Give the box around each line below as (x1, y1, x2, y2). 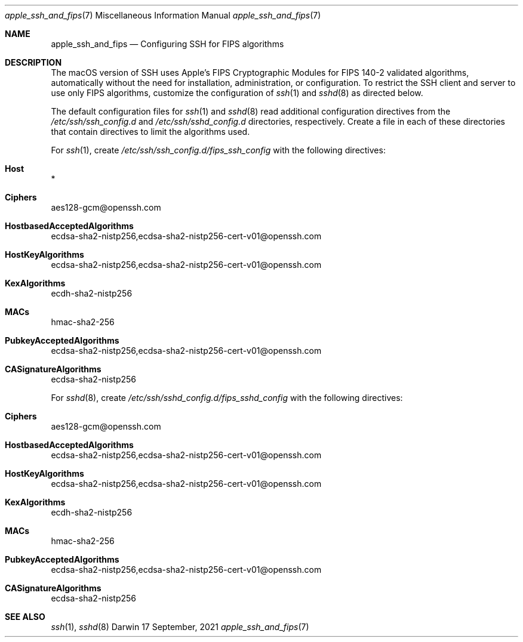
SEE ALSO (5, 612, 45, 622)
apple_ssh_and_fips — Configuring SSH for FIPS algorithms (51, 39, 284, 49)
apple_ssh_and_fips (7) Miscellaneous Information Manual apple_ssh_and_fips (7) (5, 10, 321, 20)
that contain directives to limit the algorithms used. (51, 126, 250, 137)
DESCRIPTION (5, 57, 62, 67)
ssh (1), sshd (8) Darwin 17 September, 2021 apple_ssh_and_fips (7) (51, 622, 309, 632)
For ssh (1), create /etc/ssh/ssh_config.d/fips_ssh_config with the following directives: (51, 145, 386, 155)
